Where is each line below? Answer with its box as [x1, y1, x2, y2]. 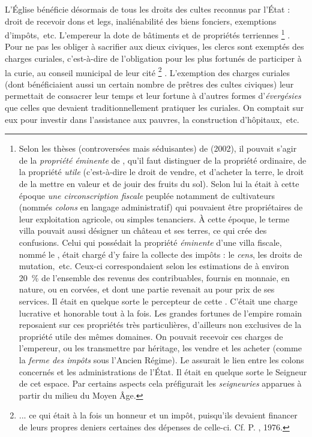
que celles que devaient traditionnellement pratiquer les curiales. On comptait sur [5, 101, 304, 114]
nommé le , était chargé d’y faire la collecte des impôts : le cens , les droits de [19, 248, 302, 260]
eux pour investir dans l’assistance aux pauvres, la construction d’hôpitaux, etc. [5, 113, 299, 125]
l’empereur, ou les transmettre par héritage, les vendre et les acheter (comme [19, 342, 302, 354]
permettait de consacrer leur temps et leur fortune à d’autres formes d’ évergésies [5, 89, 301, 102]
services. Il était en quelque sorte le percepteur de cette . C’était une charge [19, 294, 298, 307]
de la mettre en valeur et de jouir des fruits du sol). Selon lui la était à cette [19, 177, 299, 190]
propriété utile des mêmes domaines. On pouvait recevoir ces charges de [19, 330, 283, 342]
